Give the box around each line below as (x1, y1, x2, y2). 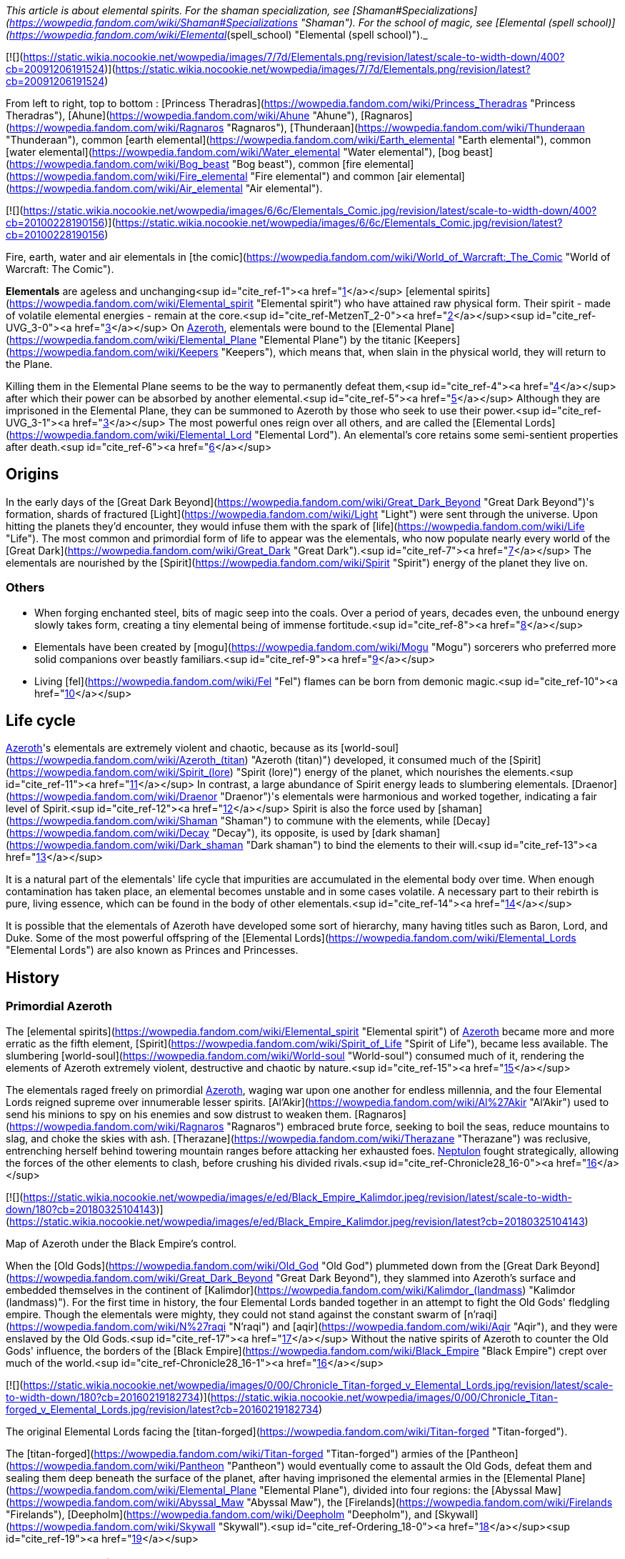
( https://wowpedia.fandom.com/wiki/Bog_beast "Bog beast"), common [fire (6, 158, 362, 170)
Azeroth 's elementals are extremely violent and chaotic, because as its (6, 742, 339, 754)
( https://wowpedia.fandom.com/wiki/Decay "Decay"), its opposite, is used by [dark (6, 827, 397, 840)
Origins (6, 465, 59, 484)
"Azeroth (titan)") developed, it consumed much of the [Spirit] (251, 754, 541, 767)
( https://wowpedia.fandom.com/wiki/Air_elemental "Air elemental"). (6, 182, 323, 194)
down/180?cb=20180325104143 (6, 1202, 156, 1215)
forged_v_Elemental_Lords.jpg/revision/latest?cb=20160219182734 (6, 1403, 319, 1415)
